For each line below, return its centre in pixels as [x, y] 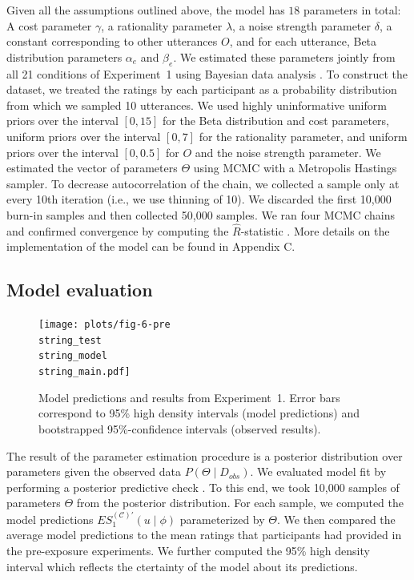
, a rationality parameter [162, 25]
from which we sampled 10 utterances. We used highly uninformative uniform [197, 105]
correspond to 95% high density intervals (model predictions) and [199, 413]
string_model [73, 356]
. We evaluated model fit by [318, 471]
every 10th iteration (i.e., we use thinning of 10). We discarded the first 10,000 [199, 199]
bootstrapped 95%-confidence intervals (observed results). [180, 428]
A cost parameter [49, 25]
